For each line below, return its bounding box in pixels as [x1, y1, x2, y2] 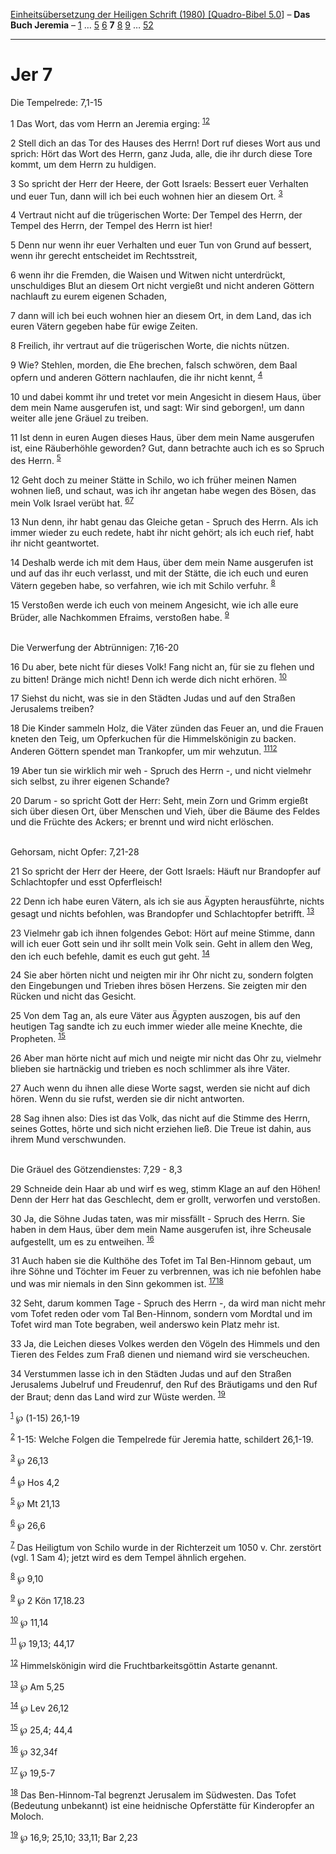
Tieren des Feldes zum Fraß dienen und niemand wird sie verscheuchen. [10, 1349, 310, 1361]
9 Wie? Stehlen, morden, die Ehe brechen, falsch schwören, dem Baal [10, 359, 298, 371]
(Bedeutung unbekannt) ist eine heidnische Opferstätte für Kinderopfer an [10, 1799, 315, 1811]
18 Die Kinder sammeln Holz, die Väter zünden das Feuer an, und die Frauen [10, 722, 324, 734]
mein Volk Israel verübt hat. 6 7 [10, 495, 135, 509]
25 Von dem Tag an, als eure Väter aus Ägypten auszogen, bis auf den [10, 1010, 301, 1022]
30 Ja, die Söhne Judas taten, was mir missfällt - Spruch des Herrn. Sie [10, 1212, 306, 1224]
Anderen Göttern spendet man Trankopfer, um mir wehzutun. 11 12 [10, 744, 278, 757]
